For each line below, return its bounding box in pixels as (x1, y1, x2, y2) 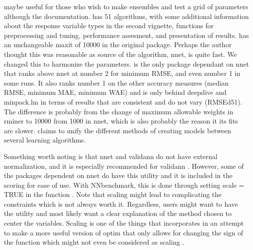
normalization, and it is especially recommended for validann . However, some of (4, 161, 244, 171)
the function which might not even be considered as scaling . (4, 237, 184, 247)
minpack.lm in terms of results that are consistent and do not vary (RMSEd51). (4, 96, 242, 107)
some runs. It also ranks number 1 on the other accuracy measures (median (4, 77, 229, 88)
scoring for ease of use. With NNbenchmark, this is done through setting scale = (4, 179, 244, 190)
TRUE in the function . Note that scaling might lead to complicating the (4, 189, 222, 199)
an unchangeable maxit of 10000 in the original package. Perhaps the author (4, 39, 232, 50)
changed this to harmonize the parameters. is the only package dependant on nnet (4, 58, 249, 69)
